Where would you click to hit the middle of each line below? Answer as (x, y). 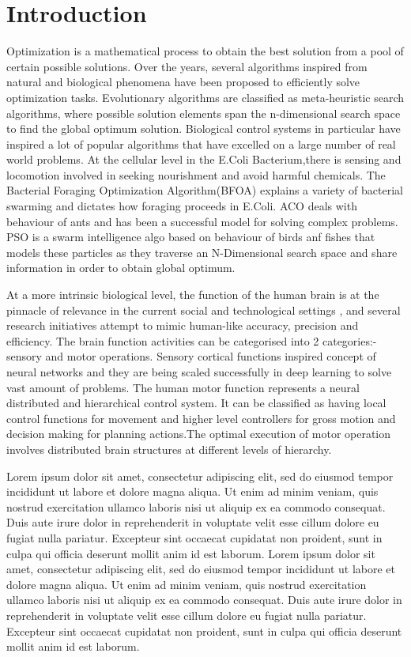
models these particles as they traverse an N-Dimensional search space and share (202, 252)
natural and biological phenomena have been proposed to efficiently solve (183, 82)
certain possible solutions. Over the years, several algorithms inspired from (187, 66)
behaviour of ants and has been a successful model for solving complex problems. (202, 221)
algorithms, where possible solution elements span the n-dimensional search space (204, 113)
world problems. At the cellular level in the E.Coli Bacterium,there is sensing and (204, 159)
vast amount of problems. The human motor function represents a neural (183, 387)
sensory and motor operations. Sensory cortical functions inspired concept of (191, 356)
